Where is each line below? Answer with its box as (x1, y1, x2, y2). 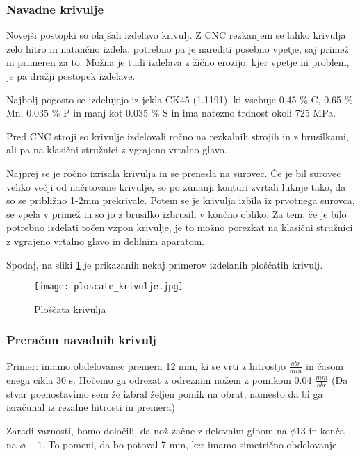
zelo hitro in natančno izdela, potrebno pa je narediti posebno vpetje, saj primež (6, 41, 349, 56)
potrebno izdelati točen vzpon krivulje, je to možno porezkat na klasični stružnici (6, 220, 353, 235)
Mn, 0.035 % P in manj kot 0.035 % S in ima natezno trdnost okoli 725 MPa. (6, 105, 336, 120)
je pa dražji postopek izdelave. (6, 69, 136, 83)
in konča (309, 423, 345, 437)
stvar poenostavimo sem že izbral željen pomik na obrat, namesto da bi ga (6, 386, 323, 400)
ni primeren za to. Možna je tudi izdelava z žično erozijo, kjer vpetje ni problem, (6, 55, 350, 69)
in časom (306, 358, 343, 373)
